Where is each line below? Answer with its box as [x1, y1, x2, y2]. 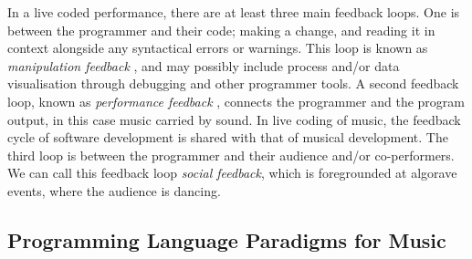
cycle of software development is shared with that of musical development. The [7, 128, 448, 147]
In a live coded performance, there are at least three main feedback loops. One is [7, 3, 460, 21]
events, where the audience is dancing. [7, 181, 221, 200]
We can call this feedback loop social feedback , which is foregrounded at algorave [7, 163, 457, 182]
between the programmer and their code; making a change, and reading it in [7, 20, 435, 39]
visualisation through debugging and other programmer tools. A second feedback [7, 74, 459, 93]
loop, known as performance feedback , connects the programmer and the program [7, 91, 465, 110]
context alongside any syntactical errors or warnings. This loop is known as [7, 38, 428, 57]
